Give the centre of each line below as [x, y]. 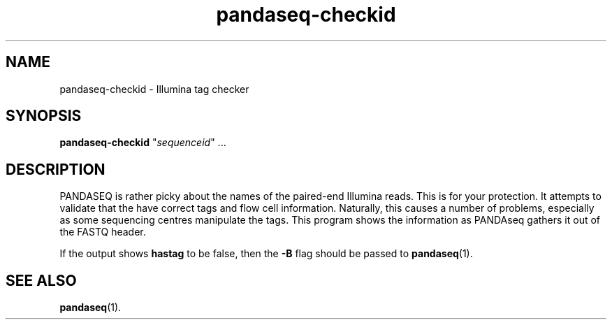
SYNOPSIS [44, 116]
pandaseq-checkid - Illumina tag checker [154, 89]
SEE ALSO [41, 280]
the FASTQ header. [103, 232]
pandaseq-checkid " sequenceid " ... [143, 143]
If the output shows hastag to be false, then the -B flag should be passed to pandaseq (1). [266, 254]
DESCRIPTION [56, 169]
